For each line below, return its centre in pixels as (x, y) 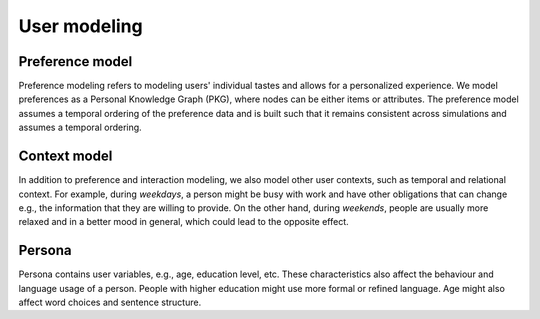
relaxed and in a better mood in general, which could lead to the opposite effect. (183, 222)
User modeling (81, 26)
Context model (65, 156)
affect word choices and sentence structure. (110, 302)
